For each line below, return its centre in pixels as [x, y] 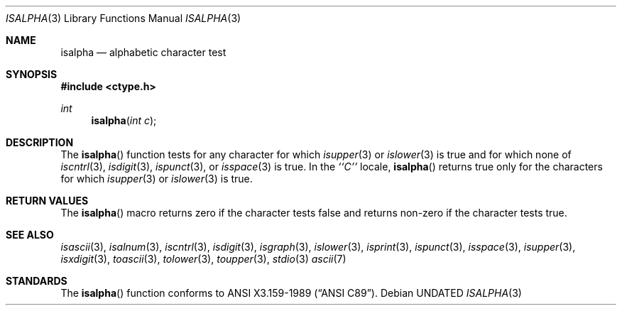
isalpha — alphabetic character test [143, 52]
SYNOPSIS [32, 74]
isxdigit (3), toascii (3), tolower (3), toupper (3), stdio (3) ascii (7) [203, 259]
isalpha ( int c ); [124, 120]
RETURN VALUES [47, 201]
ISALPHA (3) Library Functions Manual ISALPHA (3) [124, 18]
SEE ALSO [30, 235]
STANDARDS [37, 281]
